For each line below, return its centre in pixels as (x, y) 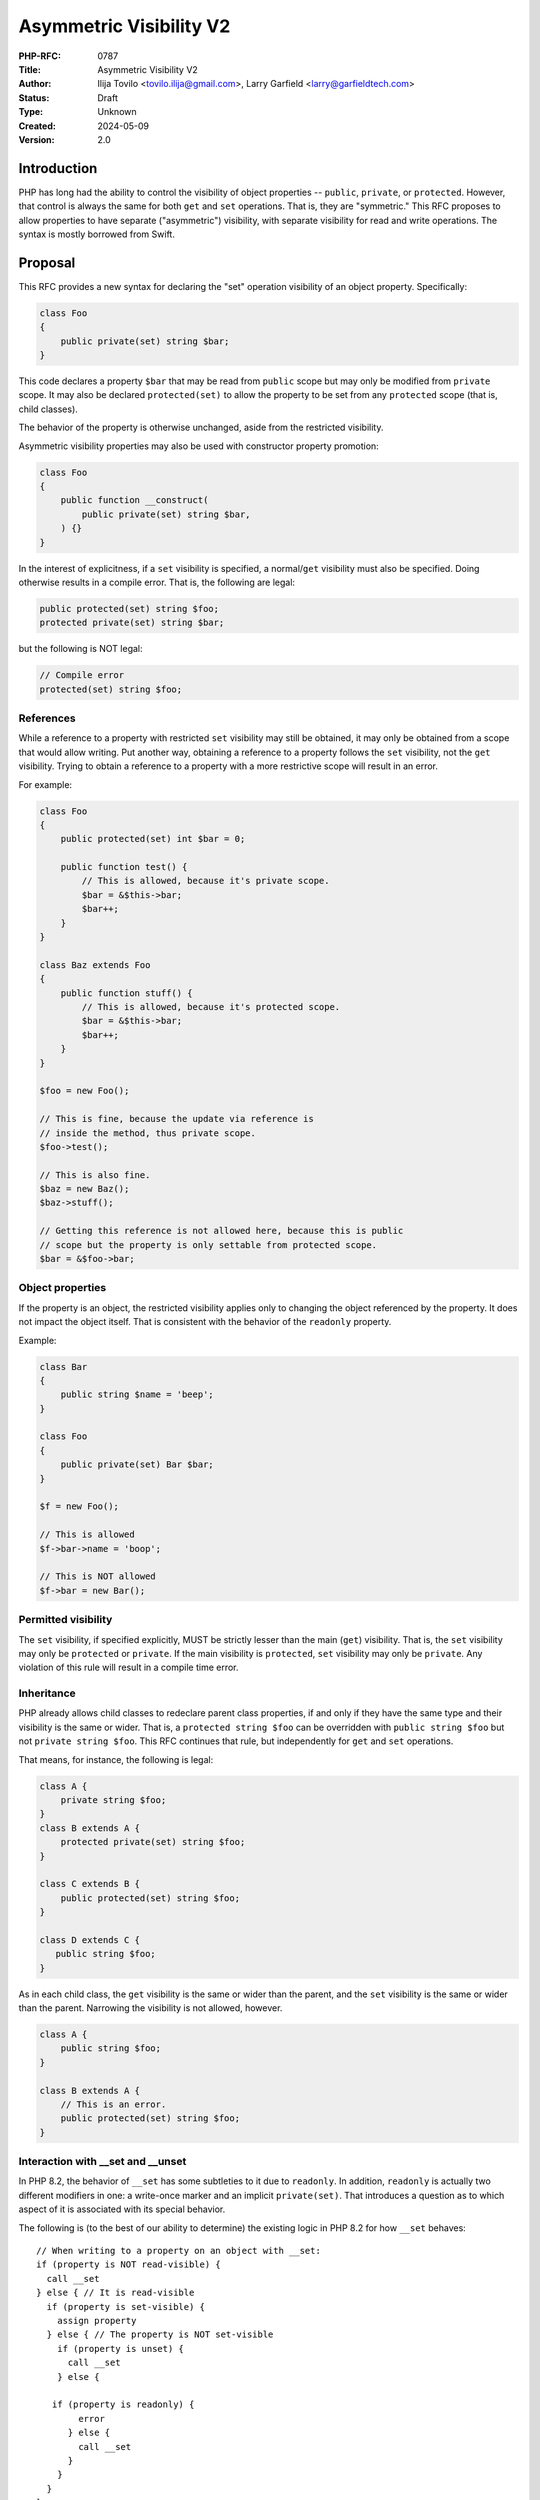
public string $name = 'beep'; (137, 1394)
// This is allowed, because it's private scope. (205, 881)
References (47, 718)
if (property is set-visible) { (125, 2306)
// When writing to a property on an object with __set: (179, 2251)
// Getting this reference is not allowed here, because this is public (221, 1231)
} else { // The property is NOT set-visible (160, 2334)
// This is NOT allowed (98, 1576)
